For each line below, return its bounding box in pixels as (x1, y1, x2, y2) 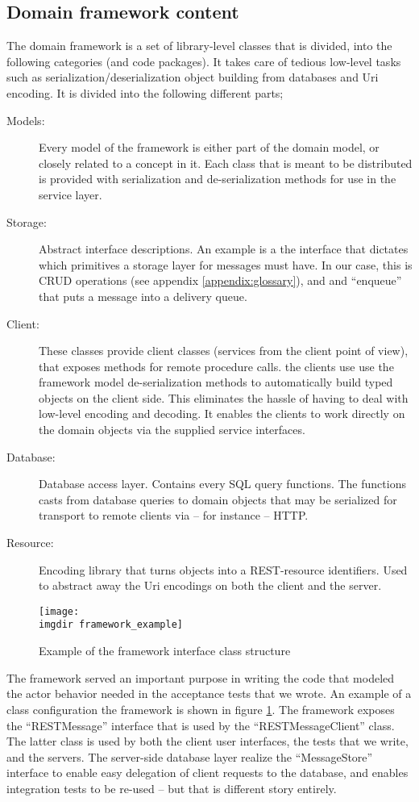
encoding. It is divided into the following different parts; (6, 84, 284, 101)
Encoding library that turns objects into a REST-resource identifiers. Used (39, 561, 408, 578)
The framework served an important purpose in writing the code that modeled (6, 669, 395, 686)
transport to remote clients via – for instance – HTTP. (39, 507, 309, 524)
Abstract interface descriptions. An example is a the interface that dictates (39, 240, 409, 257)
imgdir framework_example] (39, 619, 183, 631)
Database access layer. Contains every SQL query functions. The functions (39, 475, 406, 492)
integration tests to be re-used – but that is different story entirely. (6, 779, 337, 796)
